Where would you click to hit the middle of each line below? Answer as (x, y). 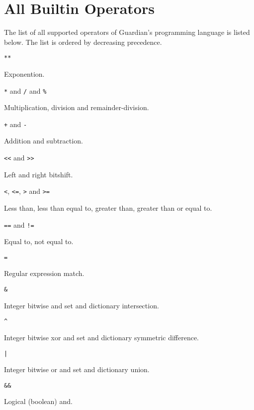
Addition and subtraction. (43, 141)
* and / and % (25, 90)
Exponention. (24, 73)
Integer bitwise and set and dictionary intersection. (82, 305)
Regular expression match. (44, 273)
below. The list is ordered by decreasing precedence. (83, 42)
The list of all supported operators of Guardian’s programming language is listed (127, 32)
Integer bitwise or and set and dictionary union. (77, 369)
